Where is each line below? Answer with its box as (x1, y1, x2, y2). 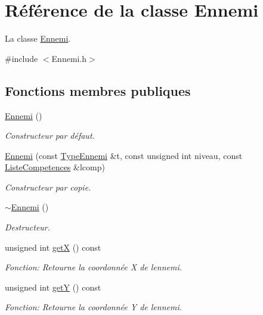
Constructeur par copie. (5, 180, 91, 193)
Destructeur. (5, 221, 51, 233)
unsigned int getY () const (5, 280, 101, 293)
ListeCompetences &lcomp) (5, 161, 105, 173)
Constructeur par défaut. (5, 129, 95, 142)
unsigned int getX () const (5, 241, 101, 253)
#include (5, 52, 38, 64)
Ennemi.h (51, 52, 87, 64)
